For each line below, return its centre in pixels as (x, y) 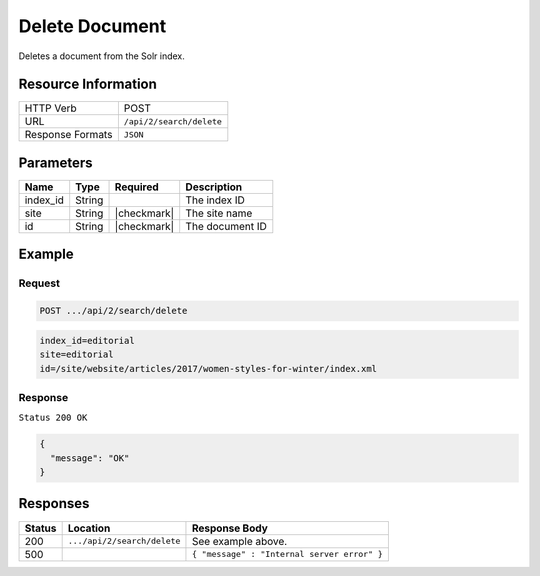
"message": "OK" (90, 458)
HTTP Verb (50, 108)
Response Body (230, 528)
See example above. (239, 541)
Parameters (55, 162)
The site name (219, 213)
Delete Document (92, 26)
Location (89, 528)
